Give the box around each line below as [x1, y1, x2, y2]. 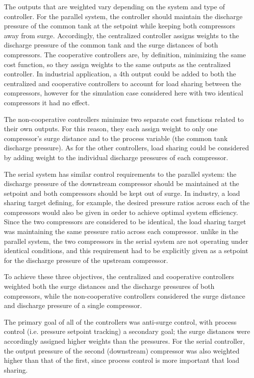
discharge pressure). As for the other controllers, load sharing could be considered [4, 142, 249, 153]
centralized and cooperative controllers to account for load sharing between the [4, 78, 241, 88]
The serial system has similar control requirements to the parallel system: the [4, 168, 237, 179]
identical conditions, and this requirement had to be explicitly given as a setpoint [4, 245, 249, 256]
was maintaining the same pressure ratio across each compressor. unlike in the [4, 226, 238, 236]
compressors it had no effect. [4, 97, 90, 107]
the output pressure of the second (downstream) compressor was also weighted [4, 345, 240, 355]
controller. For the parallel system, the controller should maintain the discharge [4, 11, 243, 21]
